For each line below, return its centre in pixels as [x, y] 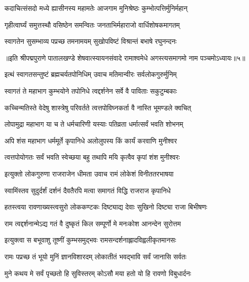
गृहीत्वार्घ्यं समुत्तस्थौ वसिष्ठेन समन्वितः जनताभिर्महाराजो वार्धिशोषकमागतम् [92, 24]
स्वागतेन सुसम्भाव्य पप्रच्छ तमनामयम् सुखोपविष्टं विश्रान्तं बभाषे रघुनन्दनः [91, 41]
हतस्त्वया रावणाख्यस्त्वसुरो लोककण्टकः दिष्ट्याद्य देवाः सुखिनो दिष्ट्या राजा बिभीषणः [106, 207]
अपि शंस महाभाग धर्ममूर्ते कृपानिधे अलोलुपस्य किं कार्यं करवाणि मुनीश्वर [91, 140]
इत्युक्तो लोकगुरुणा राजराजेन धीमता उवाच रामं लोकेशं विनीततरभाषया [89, 173]
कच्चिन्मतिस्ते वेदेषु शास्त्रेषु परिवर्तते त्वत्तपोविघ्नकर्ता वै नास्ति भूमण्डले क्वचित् [98, 107]
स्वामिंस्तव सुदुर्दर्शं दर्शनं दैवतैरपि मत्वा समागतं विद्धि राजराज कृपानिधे [88, 190]
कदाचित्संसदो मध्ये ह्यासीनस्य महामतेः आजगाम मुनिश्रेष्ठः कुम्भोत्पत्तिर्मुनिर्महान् [96, 8]
